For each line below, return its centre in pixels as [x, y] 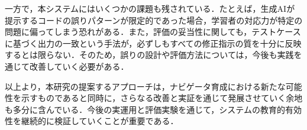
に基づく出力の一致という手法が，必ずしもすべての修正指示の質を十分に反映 [153, 43]
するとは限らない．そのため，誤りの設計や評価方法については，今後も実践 [149, 55]
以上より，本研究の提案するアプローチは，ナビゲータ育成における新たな [145, 86]
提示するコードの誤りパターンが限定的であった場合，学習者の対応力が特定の [154, 20]
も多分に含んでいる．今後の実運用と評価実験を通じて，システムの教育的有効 [153, 109]
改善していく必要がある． [79, 66]
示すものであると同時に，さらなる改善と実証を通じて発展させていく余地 [162, 98]
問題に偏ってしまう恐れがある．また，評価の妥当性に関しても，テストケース [153, 32]
